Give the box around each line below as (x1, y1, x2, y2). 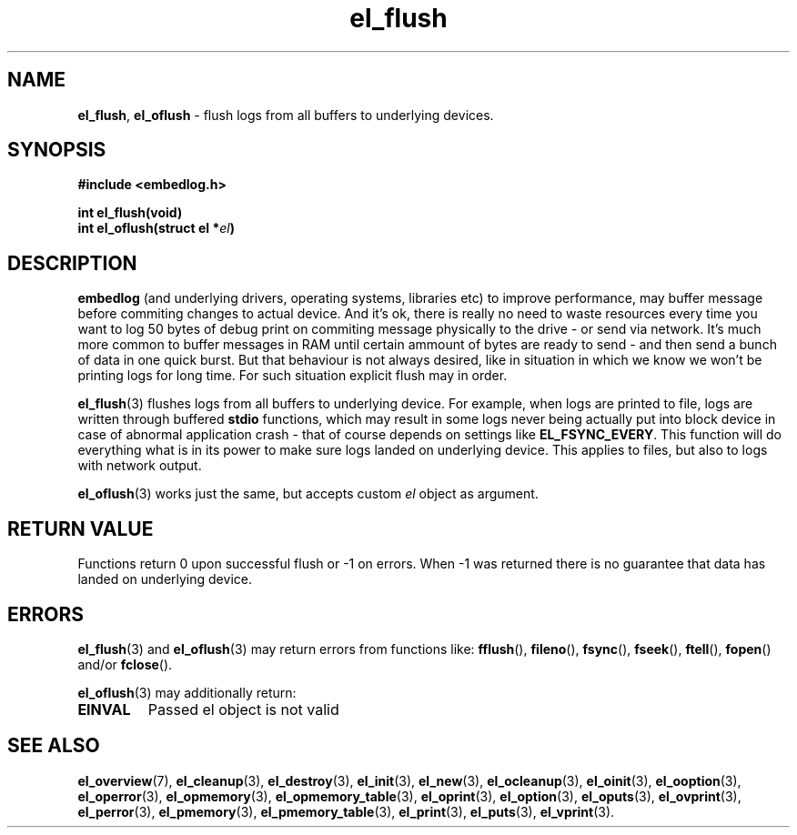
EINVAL (77, 699, 131, 719)
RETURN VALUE (7, 517, 154, 540)
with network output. (77, 458, 202, 474)
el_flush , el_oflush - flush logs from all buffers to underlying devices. (77, 106, 494, 123)
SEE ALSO (7, 734, 100, 758)
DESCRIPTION (7, 251, 137, 275)
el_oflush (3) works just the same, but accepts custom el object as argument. (77, 486, 539, 502)
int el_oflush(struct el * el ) (77, 220, 235, 236)
